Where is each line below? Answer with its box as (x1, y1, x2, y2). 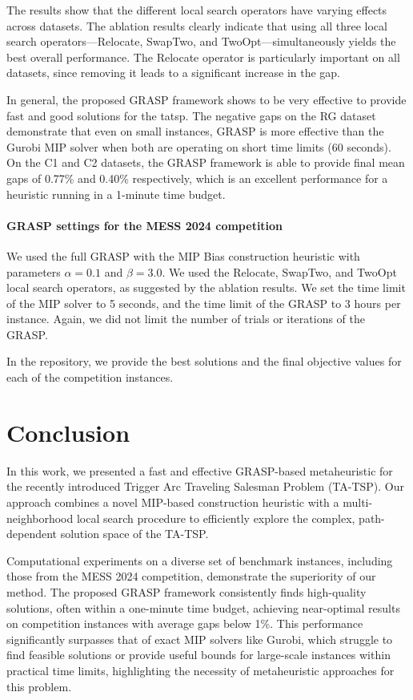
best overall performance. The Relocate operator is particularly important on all (6, 48, 400, 65)
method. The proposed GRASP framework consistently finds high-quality (6, 583, 367, 600)
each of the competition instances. (6, 369, 174, 386)
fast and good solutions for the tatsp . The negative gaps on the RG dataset (6, 107, 376, 123)
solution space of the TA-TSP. (60, 525, 209, 542)
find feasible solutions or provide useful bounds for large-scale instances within (6, 646, 391, 663)
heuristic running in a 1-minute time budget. (6, 185, 226, 202)
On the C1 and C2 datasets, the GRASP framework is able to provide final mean (6, 154, 405, 171)
